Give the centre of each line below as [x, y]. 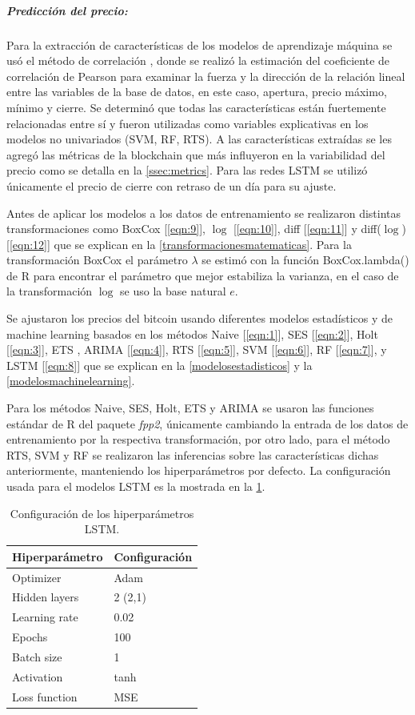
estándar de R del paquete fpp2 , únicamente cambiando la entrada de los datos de [207, 423]
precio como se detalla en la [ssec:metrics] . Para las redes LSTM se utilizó [187, 170]
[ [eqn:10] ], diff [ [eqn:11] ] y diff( [307, 229]
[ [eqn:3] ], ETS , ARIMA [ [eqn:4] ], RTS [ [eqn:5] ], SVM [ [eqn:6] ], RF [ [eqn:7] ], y [197, 349]
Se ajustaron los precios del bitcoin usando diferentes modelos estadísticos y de [200, 318]
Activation [38, 676]
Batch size [37, 657]
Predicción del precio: [67, 10]
